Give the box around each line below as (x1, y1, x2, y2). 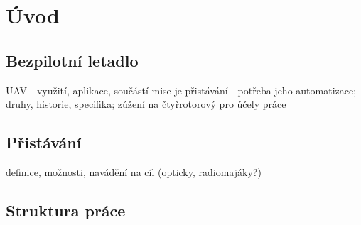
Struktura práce (6, 199, 126, 221)
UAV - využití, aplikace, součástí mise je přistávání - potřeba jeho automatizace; (6, 82, 357, 97)
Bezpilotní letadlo (6, 49, 139, 71)
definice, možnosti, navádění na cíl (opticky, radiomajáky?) (6, 164, 262, 179)
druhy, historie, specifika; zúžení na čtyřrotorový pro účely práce (6, 97, 286, 111)
